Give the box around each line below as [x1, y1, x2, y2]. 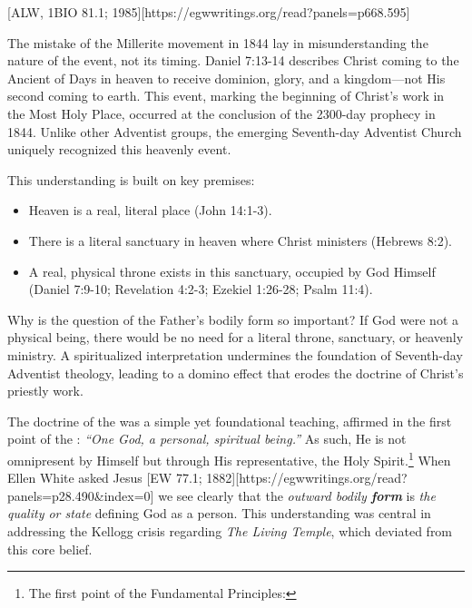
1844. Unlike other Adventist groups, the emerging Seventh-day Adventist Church [7, 122, 462, 141]
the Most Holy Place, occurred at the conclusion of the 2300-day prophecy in [7, 103, 436, 123]
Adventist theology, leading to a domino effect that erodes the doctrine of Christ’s [7, 363, 464, 382]
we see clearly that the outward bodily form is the [158, 485, 436, 505]
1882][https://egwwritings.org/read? [206, 468, 408, 487]
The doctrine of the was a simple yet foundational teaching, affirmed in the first [7, 411, 452, 430]
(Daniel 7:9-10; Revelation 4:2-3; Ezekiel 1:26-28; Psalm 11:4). [28, 279, 373, 299]
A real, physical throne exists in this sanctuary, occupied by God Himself [28, 261, 436, 280]
